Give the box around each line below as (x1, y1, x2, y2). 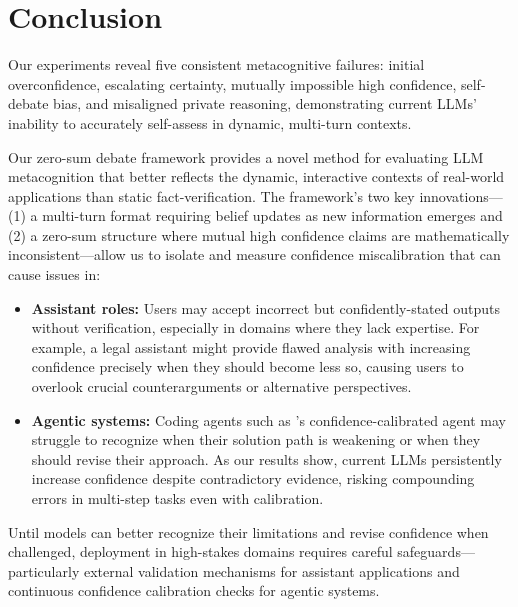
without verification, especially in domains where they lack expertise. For (31, 317, 480, 338)
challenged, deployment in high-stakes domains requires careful (8, 541, 393, 562)
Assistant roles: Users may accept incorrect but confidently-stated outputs (31, 297, 500, 318)
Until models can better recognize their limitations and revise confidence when (8, 521, 489, 542)
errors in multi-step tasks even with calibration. (31, 488, 324, 508)
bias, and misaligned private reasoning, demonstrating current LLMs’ (53, 93, 477, 114)
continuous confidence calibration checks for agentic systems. (8, 580, 380, 601)
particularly (8, 560, 80, 581)
